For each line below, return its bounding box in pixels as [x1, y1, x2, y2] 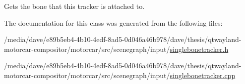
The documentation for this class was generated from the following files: [4, 17, 223, 28]
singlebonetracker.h [170, 43, 229, 54]
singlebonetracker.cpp [170, 70, 236, 80]
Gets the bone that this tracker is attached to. [4, 1, 145, 11]
